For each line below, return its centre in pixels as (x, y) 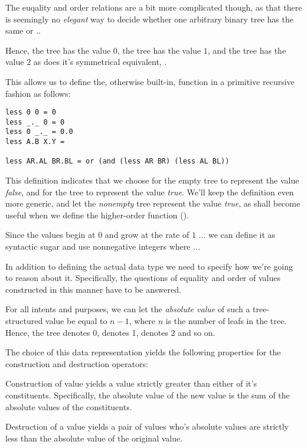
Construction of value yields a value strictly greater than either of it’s (131, 383)
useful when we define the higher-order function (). (97, 215)
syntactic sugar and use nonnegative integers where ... (103, 246)
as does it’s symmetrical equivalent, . (100, 62)
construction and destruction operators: (77, 363)
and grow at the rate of (147, 235)
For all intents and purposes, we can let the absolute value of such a (128, 309)
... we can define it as (237, 235)
